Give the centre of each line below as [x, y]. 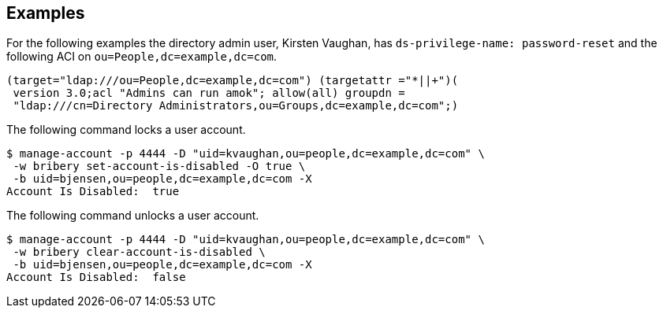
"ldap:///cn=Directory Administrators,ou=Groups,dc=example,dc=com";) [236, 106]
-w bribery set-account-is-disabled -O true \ [159, 166]
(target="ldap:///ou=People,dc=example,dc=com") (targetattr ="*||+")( [233, 81]
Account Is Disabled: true [93, 192]
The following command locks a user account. [126, 130]
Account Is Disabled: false [96, 277]
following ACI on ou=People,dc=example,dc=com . [142, 57]
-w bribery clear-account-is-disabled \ [139, 252]
